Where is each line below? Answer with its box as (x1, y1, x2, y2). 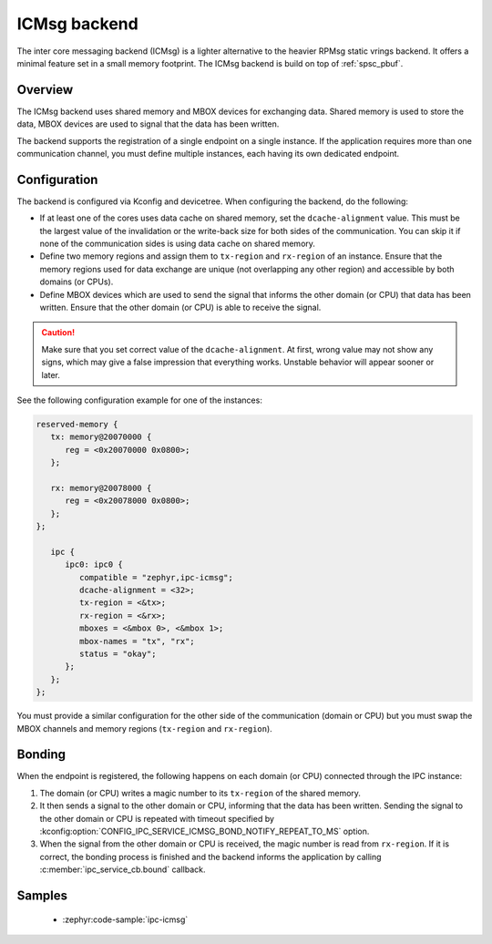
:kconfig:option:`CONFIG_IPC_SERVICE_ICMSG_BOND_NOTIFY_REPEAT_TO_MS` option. (39, 826, 370, 837)
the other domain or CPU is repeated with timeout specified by (39, 813, 275, 824)
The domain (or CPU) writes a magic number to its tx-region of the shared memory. (39, 787, 362, 798)
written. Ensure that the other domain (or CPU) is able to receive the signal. (39, 302, 322, 313)
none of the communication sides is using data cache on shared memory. (39, 238, 316, 250)
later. (41, 369, 61, 380)
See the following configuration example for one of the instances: (16, 395, 263, 405)
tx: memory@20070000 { (50, 432, 152, 442)
